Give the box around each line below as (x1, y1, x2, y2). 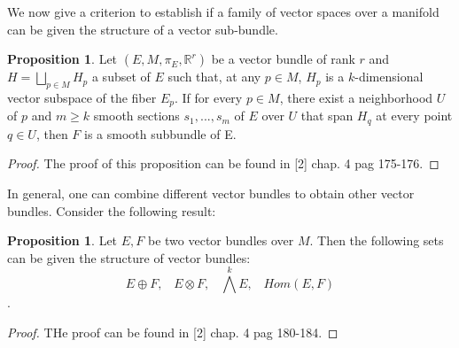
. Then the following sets (309, 231, 444, 250)
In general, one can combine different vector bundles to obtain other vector (7, 184, 415, 203)
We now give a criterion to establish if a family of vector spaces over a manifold (7, 3, 440, 20)
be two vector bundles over (147, 231, 294, 250)
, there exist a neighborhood (279, 88, 433, 106)
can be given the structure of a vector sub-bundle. (7, 19, 278, 38)
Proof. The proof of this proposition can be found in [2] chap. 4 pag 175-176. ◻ (7, 154, 440, 173)
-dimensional (354, 67, 424, 86)
